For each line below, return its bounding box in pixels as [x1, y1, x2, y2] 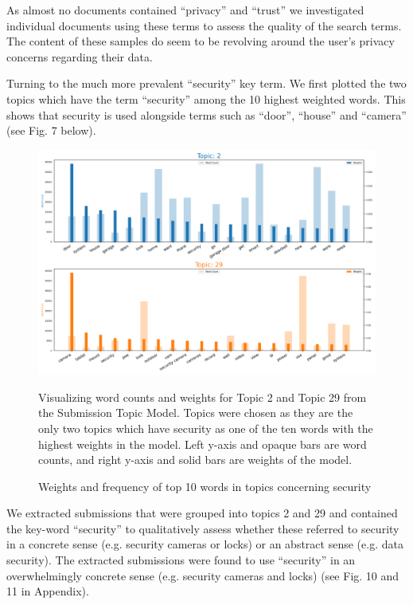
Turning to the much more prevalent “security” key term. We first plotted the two [6, 75, 407, 92]
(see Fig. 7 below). [6, 122, 96, 139]
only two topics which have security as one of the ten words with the [38, 419, 373, 436]
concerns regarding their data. [6, 48, 153, 65]
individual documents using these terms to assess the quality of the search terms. [6, 17, 402, 33]
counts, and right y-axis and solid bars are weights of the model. [38, 451, 353, 468]
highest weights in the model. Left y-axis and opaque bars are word [38, 435, 367, 452]
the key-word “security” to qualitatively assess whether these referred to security [6, 520, 399, 536]
